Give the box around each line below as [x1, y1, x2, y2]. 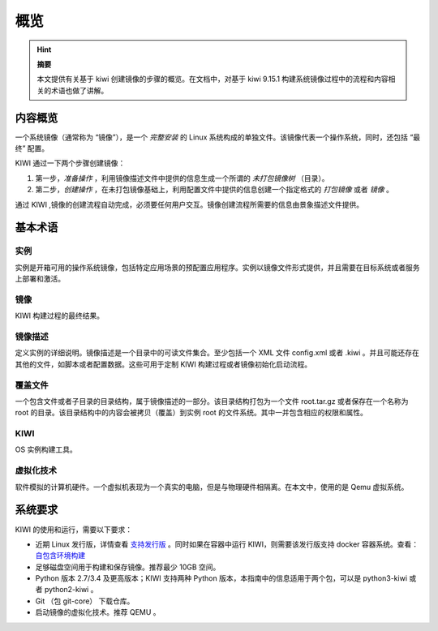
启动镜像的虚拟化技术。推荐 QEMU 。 [35, 607, 161, 617]
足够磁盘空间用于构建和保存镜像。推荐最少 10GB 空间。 [35, 562, 221, 572]
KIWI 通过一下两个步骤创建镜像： [15, 158, 126, 168]
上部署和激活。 [15, 274, 65, 284]
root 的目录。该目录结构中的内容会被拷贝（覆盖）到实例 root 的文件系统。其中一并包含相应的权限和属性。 [15, 408, 368, 418]
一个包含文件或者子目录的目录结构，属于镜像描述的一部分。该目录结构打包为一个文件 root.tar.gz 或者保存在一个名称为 [15, 396, 409, 406]
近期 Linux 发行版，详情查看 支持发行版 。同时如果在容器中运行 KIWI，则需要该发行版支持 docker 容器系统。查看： [35, 539, 419, 549]
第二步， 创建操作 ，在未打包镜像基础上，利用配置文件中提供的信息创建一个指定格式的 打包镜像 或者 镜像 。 [35, 185, 393, 195]
